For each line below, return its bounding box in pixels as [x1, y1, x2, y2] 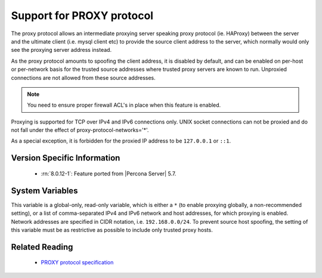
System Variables [11, 186, 78, 196]
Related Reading [11, 242, 73, 252]
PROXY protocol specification [41, 259, 114, 266]
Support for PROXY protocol [11, 9, 154, 22]
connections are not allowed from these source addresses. [11, 74, 156, 81]
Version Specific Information [11, 153, 120, 163]
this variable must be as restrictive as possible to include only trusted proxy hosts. [11, 226, 213, 233]
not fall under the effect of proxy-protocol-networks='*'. [11, 126, 149, 134]
